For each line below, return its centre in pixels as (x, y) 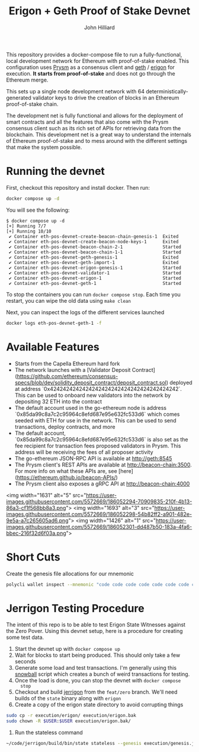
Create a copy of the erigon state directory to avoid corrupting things (99, 705)
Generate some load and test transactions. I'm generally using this (95, 668)
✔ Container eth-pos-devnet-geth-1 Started (95, 283)
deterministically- (167, 91)
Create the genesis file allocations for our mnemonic (70, 574)
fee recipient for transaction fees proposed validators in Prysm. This (98, 446)
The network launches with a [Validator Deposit (73, 369)
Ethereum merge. (27, 80)
